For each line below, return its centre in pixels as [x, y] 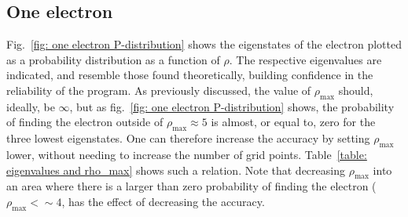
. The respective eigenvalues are [305, 59]
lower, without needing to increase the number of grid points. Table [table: [187, 154]
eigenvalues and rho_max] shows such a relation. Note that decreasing [176, 170]
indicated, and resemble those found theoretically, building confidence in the [190, 75]
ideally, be [31, 106]
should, [356, 90]
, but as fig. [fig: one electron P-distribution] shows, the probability [232, 106]
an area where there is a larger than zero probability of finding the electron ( [191, 186]
